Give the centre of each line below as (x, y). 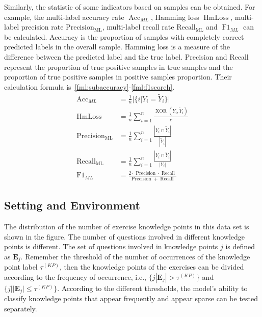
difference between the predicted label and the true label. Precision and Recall (126, 56)
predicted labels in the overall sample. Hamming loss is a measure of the (117, 47)
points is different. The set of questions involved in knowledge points (111, 246)
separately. (21, 308)
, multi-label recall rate (138, 27)
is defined (240, 246)
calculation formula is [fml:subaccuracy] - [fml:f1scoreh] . (89, 86)
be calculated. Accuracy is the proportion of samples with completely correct (124, 36)
